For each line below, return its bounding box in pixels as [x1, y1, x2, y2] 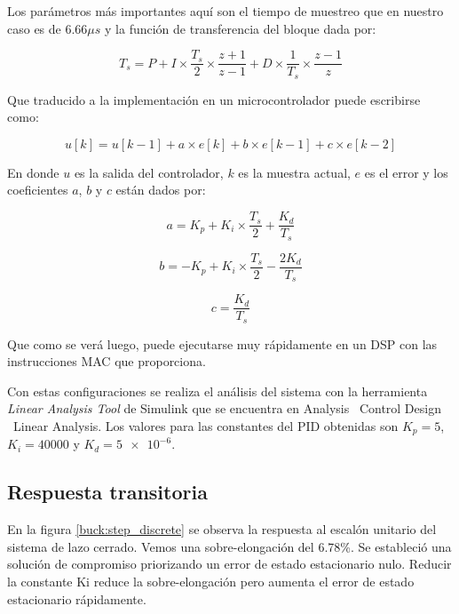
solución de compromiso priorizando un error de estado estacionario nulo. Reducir [7, 554, 452, 573]
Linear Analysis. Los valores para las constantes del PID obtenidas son [12, 417, 399, 435]
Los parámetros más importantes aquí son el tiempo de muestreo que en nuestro [7, 2, 444, 20]
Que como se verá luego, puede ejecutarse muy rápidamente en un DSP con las [7, 334, 438, 353]
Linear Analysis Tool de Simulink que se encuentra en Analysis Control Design [7, 399, 441, 418]
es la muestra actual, [238, 163, 351, 181]
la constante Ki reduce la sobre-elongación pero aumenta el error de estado [7, 572, 415, 591]
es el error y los [364, 163, 448, 181]
